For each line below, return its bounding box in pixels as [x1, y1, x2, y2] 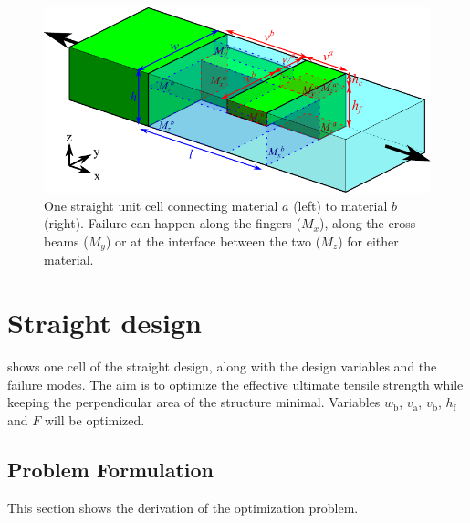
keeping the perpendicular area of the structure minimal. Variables [7, 392, 381, 412]
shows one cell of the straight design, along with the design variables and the [7, 357, 437, 375]
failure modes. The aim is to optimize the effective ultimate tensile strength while [7, 374, 464, 393]
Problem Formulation [7, 455, 214, 483]
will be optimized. [44, 410, 145, 429]
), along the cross [319, 214, 416, 233]
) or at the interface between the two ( [105, 231, 321, 250]
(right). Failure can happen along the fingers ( [44, 214, 301, 233]
